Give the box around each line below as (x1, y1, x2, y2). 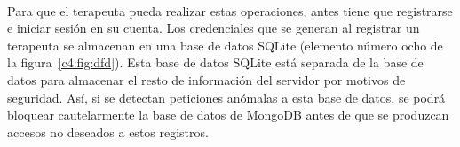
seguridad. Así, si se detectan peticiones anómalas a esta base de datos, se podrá (7, 88, 446, 106)
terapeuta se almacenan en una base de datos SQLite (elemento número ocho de (7, 35, 443, 54)
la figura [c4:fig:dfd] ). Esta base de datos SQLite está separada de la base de (7, 53, 424, 72)
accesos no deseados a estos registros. (7, 122, 209, 141)
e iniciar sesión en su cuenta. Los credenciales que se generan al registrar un (7, 19, 420, 37)
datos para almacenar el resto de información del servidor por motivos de (7, 70, 406, 89)
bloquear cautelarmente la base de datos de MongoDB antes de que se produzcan (7, 105, 449, 124)
